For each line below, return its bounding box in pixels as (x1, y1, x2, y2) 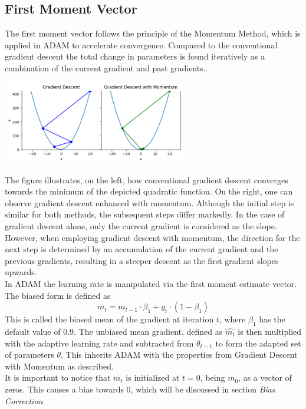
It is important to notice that (5, 371, 111, 384)
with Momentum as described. (5, 359, 114, 372)
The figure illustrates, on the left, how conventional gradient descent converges (5, 173, 288, 186)
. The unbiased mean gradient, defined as (74, 325, 223, 337)
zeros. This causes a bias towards (5, 382, 124, 395)
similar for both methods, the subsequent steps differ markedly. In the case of (5, 208, 285, 220)
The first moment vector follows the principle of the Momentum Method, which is (5, 27, 301, 39)
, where (219, 313, 246, 325)
